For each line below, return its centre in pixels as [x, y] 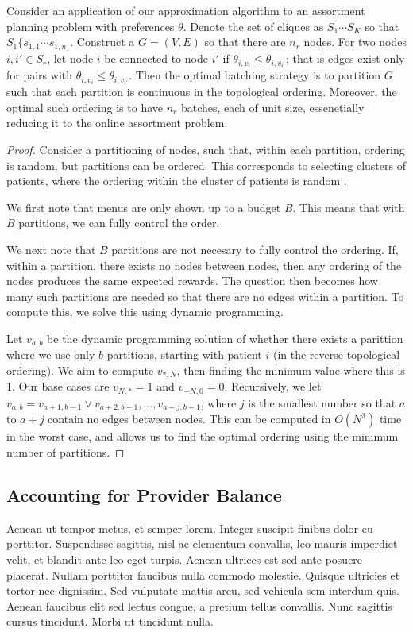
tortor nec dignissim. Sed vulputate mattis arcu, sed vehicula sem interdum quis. [203, 590]
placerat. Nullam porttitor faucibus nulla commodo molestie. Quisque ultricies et [203, 574]
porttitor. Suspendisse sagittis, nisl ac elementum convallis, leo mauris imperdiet [202, 543]
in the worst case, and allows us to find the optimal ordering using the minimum [203, 436]
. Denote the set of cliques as [253, 26]
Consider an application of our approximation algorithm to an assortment [186, 10]
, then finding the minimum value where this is [291, 370]
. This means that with [349, 207]
